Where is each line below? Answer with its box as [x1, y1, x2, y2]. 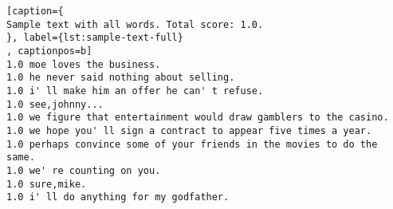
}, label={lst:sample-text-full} [6, 32, 183, 44]
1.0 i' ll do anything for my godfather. [6, 191, 230, 203]
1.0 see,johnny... [6, 98, 104, 110]
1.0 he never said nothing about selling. [6, 72, 235, 84]
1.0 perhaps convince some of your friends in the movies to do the [6, 138, 378, 150]
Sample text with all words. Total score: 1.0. [6, 18, 264, 30]
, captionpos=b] [6, 45, 92, 57]
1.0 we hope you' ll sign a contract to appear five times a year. [6, 124, 372, 136]
